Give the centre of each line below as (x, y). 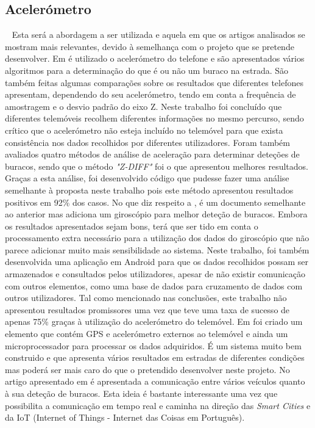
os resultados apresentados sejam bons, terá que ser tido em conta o (132, 226)
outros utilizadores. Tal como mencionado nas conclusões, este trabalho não (146, 298)
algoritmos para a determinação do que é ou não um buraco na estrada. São (147, 70)
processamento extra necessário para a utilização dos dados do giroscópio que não (157, 238)
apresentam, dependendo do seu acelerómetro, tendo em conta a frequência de (150, 94)
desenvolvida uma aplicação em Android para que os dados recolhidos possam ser (157, 262)
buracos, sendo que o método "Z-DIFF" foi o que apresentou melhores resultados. (157, 166)
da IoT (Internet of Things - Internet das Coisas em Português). (125, 417)
